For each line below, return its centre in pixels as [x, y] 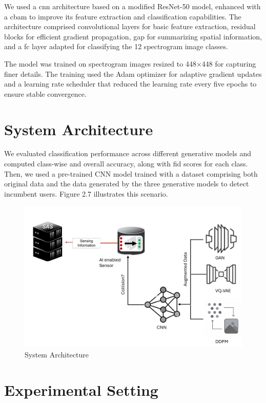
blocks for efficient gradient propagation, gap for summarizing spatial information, [133, 36]
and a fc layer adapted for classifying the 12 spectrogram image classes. [116, 46]
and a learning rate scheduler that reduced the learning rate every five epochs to [130, 84]
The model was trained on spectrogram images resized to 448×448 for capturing [130, 63]
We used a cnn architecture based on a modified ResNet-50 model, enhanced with [132, 6]
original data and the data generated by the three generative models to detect [127, 184]
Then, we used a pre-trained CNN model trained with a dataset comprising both [131, 173]
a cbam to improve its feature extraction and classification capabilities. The [123, 16]
